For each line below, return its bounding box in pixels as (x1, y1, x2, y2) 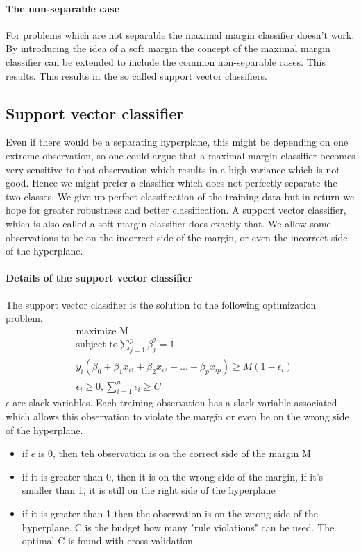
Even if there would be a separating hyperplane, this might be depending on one (6, 135, 349, 149)
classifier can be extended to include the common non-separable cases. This (6, 54, 326, 69)
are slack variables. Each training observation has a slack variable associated (12, 395, 337, 410)
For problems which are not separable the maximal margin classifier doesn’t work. (6, 27, 355, 42)
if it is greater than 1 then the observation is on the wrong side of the (22, 506, 319, 520)
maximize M (76, 326, 128, 336)
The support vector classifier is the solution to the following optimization (6, 297, 317, 311)
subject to (76, 340, 118, 350)
